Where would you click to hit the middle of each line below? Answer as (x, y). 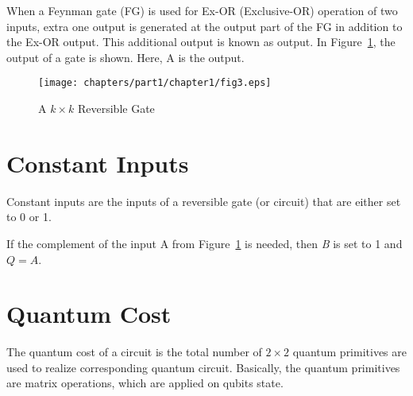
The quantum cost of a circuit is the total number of (134, 352)
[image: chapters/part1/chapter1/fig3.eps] (155, 83)
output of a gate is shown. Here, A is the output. (125, 57)
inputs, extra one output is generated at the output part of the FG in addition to (205, 26)
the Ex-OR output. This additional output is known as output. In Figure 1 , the (201, 42)
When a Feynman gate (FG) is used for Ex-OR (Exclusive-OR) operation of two (202, 10)
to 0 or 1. (29, 217)
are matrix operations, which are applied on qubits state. (145, 383)
